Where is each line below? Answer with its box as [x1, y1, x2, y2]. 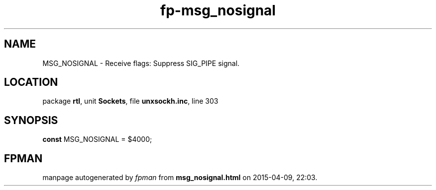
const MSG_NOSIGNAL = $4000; [42, 135, 152, 144]
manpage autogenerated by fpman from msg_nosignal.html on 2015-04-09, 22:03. [42, 173, 318, 182]
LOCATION [4, 76, 58, 89]
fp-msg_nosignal [160, 2, 276, 19]
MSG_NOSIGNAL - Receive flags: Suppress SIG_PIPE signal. [42, 59, 240, 67]
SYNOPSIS [4, 114, 58, 127]
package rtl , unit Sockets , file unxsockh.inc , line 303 [42, 97, 218, 106]
